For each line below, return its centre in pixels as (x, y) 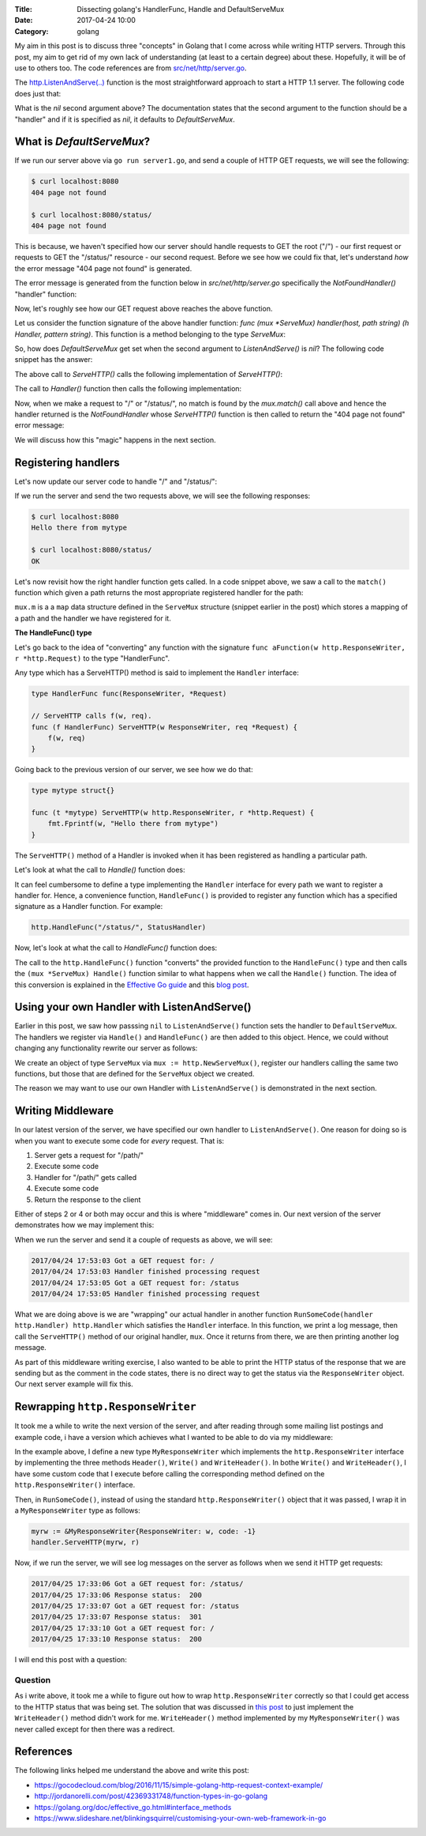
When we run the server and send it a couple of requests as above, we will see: (144, 1239)
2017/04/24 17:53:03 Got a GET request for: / (123, 1260)
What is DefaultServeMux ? (82, 142)
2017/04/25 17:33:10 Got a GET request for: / (123, 1628)
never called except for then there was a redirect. (95, 1729)
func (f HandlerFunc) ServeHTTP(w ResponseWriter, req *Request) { (164, 727)
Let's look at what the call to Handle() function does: (100, 870)
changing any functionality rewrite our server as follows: (106, 1048)
